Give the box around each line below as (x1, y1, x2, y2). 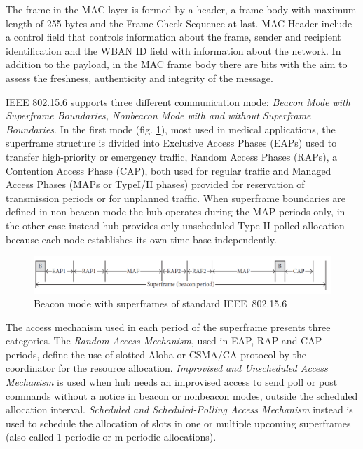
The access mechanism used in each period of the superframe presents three (6, 319, 331, 334)
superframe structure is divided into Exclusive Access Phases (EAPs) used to (6, 135, 337, 150)
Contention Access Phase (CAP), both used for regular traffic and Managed (6, 163, 331, 177)
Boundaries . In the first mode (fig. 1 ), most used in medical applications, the (6, 121, 336, 136)
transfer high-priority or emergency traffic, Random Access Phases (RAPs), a (6, 149, 338, 163)
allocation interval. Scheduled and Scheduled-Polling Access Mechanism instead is (6, 402, 353, 417)
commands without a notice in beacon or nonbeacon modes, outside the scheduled (6, 388, 358, 403)
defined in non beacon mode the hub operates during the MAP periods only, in (6, 204, 345, 219)
